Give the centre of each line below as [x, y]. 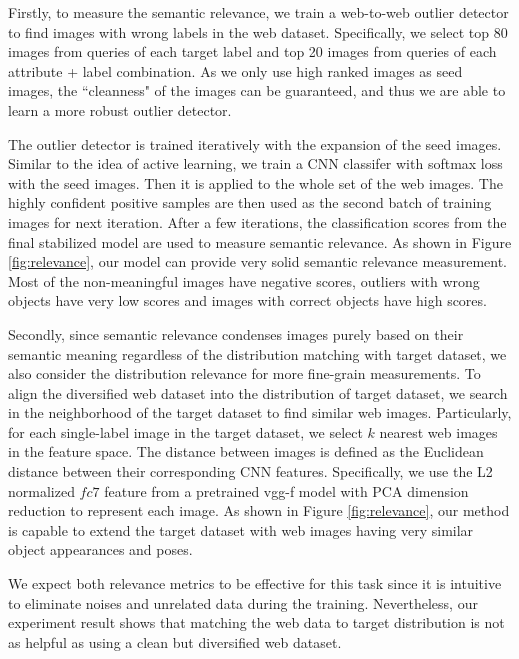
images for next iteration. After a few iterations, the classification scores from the [257, 221]
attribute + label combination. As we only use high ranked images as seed [235, 70]
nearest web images [438, 431]
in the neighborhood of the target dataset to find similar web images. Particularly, [260, 412]
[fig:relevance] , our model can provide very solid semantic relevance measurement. [257, 261]
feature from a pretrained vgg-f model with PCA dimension [286, 490]
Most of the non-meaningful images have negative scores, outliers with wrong [244, 280]
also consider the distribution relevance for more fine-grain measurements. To [244, 373]
